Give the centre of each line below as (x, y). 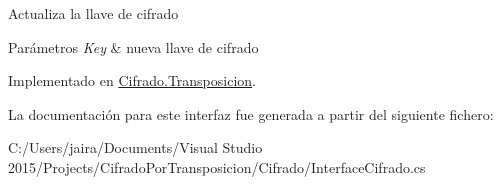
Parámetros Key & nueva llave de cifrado (133, 46)
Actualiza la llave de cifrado (93, 13)
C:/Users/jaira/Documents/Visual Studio (135, 147)
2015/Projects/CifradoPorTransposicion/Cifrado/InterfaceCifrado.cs (217, 166)
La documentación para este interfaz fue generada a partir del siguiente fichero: (251, 113)
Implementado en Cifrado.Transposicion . (132, 80)
